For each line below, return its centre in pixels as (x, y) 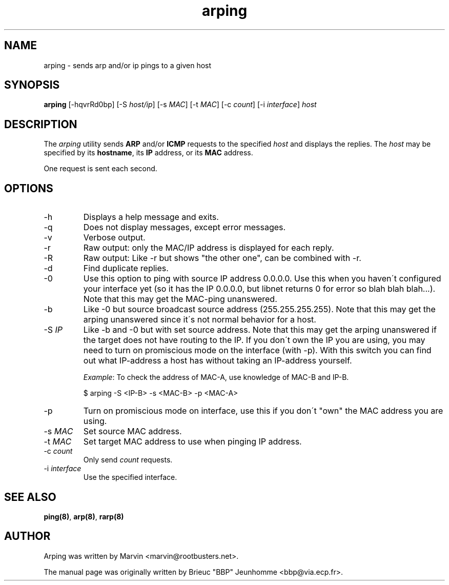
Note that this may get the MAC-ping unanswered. (180, 299)
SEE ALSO (30, 497)
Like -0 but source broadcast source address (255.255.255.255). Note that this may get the (259, 309)
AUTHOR (27, 536)
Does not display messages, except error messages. (185, 227)
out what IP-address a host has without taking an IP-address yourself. (218, 361)
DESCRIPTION (41, 124)
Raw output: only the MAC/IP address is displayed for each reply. (209, 248)
